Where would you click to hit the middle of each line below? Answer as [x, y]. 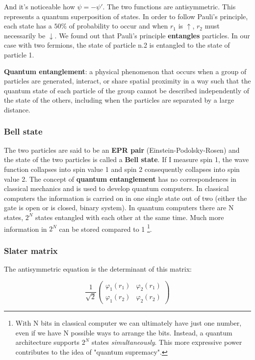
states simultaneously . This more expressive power [167, 342]
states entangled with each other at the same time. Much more [130, 217]
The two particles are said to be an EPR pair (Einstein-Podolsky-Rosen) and [122, 150]
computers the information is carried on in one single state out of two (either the [126, 198]
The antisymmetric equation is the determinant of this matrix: [98, 268]
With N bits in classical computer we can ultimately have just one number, [128, 323]
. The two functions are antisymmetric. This [169, 6]
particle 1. [19, 54]
